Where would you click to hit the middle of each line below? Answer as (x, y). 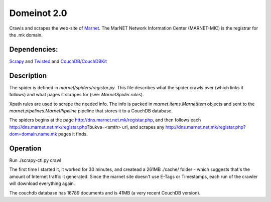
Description (28, 75)
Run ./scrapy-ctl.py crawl (35, 160)
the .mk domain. (26, 35)
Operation (25, 148)
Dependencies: (34, 49)
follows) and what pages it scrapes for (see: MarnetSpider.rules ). (77, 95)
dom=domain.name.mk (33, 134)
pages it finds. (73, 134)
